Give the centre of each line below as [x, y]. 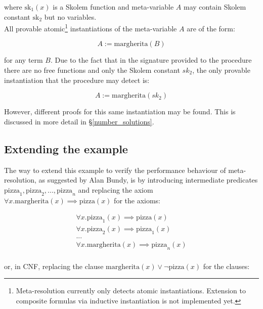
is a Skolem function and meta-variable [113, 7]
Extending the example [66, 148]
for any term [24, 60]
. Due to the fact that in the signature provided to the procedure [151, 60]
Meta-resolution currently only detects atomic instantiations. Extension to [131, 291]
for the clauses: [226, 266]
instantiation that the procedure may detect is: [77, 80]
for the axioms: [137, 200]
